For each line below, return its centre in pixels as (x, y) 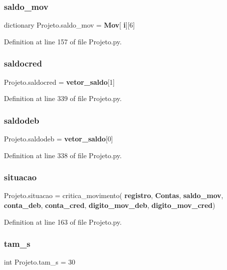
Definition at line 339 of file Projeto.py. (63, 98)
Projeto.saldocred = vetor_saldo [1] (59, 82)
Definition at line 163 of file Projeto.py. (63, 221)
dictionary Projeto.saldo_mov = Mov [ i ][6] (70, 25)
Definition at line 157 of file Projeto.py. (63, 41)
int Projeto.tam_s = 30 (40, 262)
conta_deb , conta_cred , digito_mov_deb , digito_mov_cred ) (110, 205)
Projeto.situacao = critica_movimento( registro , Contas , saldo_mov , (114, 195)
